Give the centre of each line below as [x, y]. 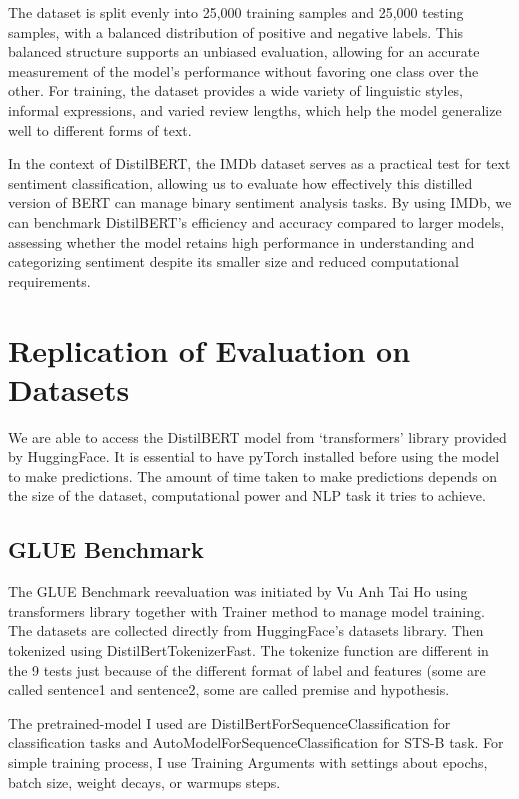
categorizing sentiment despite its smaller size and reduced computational [233, 261]
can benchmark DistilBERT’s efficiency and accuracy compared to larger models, [256, 221]
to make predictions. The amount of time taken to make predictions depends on [253, 475]
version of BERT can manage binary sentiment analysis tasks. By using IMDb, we [260, 202]
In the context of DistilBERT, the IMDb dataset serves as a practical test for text [259, 163]
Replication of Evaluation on [209, 349]
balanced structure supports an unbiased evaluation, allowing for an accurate [244, 51]
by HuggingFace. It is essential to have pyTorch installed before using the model [254, 456]
